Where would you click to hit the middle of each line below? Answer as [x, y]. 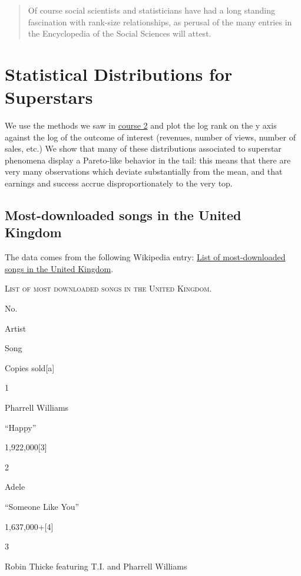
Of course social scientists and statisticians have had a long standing [151, 10]
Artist [16, 328]
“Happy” [21, 427]
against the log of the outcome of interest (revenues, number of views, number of [150, 137]
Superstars [49, 97]
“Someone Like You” [42, 506]
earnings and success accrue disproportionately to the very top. [119, 183]
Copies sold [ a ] [30, 367]
